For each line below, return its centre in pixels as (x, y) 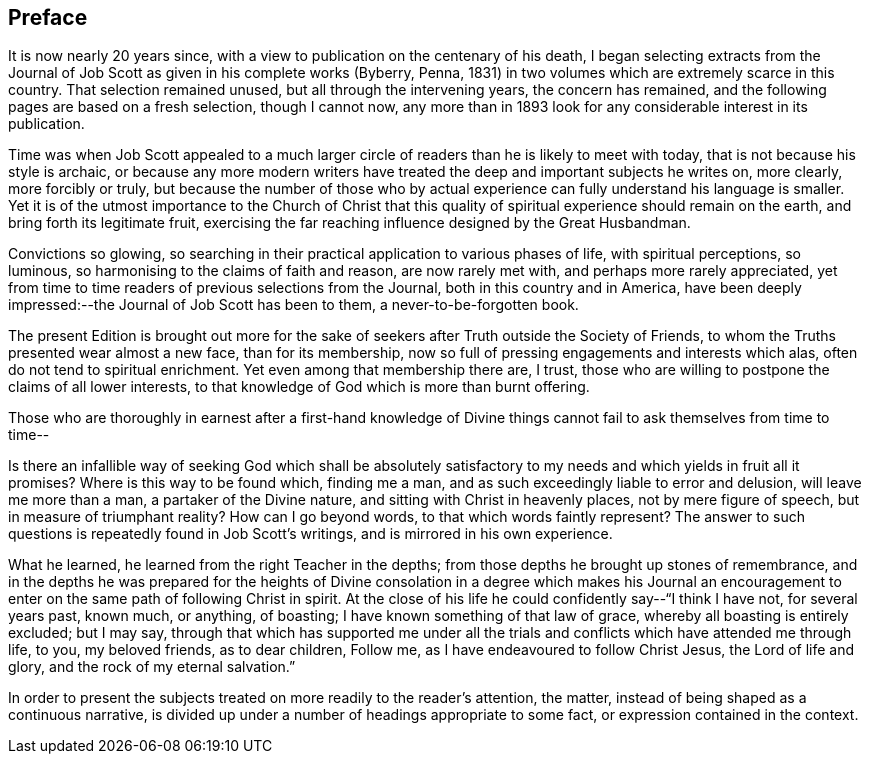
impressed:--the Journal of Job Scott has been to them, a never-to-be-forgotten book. (293, 305)
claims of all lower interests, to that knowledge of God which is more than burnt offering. (299, 387)
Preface (48, 17)
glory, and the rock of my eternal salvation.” (152, 667)
